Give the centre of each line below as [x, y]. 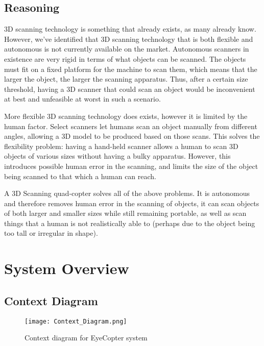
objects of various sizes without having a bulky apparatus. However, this [117, 156]
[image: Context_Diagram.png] [76, 321]
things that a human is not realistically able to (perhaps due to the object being [130, 223]
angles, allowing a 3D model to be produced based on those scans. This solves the [132, 136]
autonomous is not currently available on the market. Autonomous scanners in [127, 49]
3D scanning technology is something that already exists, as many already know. [130, 29]
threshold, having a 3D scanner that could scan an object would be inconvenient [130, 89]
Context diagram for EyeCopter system [86, 338]
